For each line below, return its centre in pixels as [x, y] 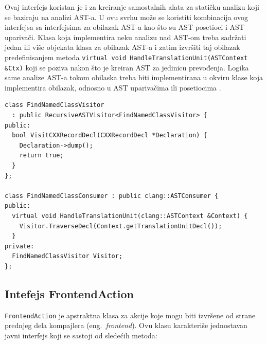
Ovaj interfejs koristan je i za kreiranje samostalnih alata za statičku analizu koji [132, 7]
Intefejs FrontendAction [69, 293]
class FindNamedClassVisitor [55, 105]
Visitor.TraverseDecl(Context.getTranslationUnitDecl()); [121, 226]
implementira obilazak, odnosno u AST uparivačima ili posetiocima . [113, 87]
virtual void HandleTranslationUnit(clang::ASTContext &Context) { [130, 216]
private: [20, 246]
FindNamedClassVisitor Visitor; [67, 256]
